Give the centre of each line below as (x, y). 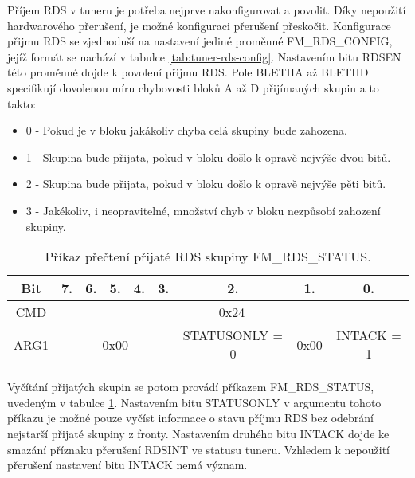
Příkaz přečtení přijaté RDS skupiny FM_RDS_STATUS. (208, 257)
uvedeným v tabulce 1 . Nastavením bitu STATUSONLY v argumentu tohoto (194, 402)
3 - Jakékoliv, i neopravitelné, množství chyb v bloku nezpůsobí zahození (203, 210)
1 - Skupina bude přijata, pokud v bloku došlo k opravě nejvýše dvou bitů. (208, 157)
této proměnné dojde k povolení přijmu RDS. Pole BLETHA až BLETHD (188, 72)
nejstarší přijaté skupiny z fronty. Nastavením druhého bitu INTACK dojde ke (198, 433)
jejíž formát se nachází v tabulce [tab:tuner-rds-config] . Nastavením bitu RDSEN (204, 56)
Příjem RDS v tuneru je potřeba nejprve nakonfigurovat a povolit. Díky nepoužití (207, 10)
